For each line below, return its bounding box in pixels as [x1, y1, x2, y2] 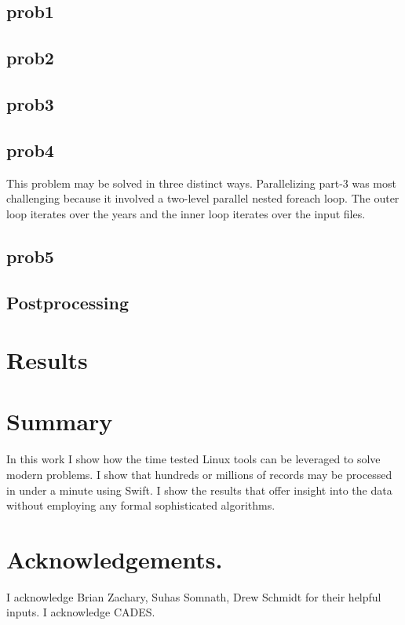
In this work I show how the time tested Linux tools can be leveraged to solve [6, 451, 381, 467]
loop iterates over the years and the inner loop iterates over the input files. [6, 205, 366, 221]
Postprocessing [6, 290, 130, 314]
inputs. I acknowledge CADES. [6, 604, 155, 620]
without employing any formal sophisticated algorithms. [6, 497, 275, 514]
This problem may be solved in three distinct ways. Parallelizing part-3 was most [6, 174, 396, 191]
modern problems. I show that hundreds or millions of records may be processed [6, 466, 392, 482]
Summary [6, 405, 113, 437]
